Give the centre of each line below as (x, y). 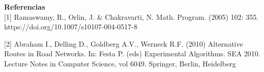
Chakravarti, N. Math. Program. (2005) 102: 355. (182, 16)
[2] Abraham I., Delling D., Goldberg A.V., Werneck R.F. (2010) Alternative (124, 43)
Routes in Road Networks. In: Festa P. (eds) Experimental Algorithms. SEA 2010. (132, 53)
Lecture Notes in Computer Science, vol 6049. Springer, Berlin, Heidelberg (120, 63)
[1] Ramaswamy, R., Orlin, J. (50, 16)
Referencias (25, 7)
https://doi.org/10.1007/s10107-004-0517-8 (71, 27)
